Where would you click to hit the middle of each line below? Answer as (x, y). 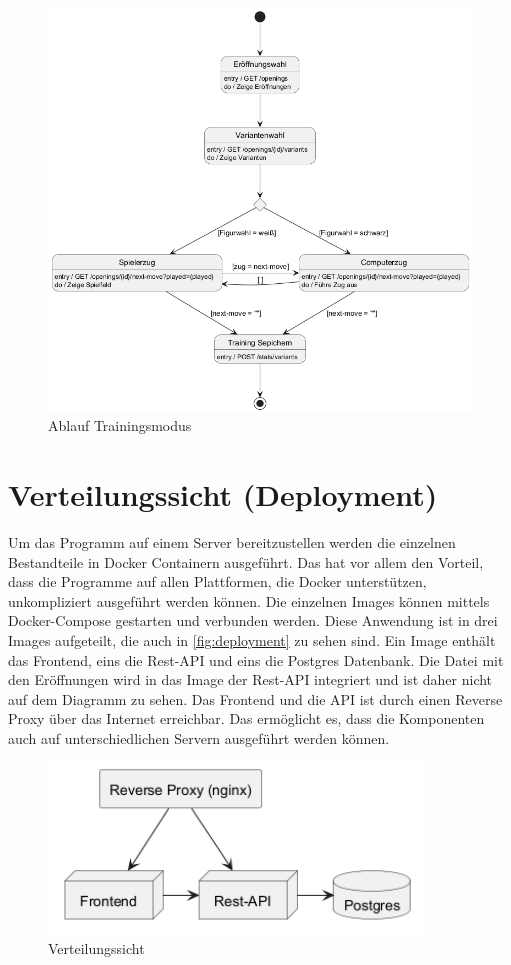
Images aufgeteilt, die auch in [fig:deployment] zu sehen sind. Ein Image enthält (252, 639)
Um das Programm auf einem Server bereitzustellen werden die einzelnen (232, 541)
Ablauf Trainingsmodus (120, 425)
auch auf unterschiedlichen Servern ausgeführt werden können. (199, 737)
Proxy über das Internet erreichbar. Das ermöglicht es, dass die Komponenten (246, 718)
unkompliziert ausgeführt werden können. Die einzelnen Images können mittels (249, 600)
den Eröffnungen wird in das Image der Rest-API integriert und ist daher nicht (250, 679)
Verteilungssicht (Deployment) (223, 494)
